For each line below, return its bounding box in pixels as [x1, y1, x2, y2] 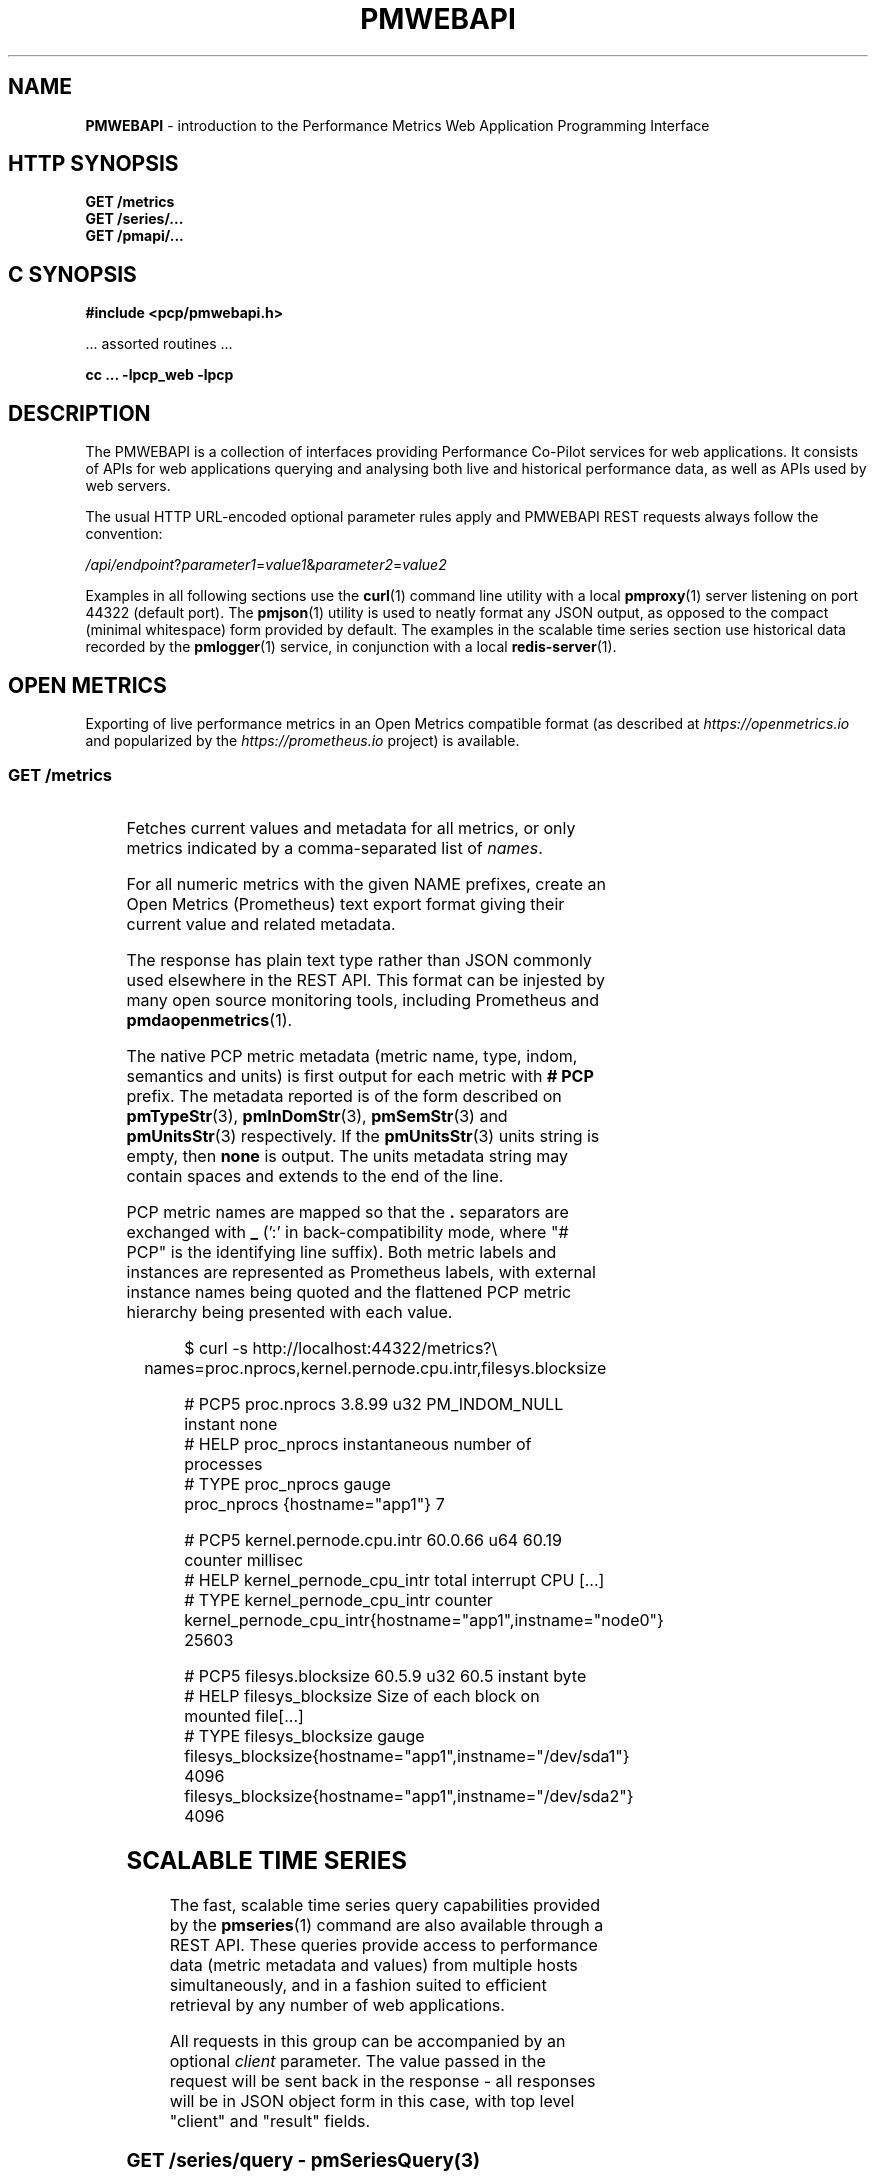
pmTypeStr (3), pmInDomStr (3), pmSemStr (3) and [126, 1105, 508, 1126]
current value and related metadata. [126, 913, 396, 934]
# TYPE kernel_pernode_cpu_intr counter [184, 1589, 493, 1610]
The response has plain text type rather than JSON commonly [126, 949, 592, 970]
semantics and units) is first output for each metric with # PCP [126, 1065, 594, 1086]
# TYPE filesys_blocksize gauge [184, 1725, 425, 1746]
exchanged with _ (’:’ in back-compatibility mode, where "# [126, 1221, 569, 1242]
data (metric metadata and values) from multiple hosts [169, 1954, 578, 1975]
